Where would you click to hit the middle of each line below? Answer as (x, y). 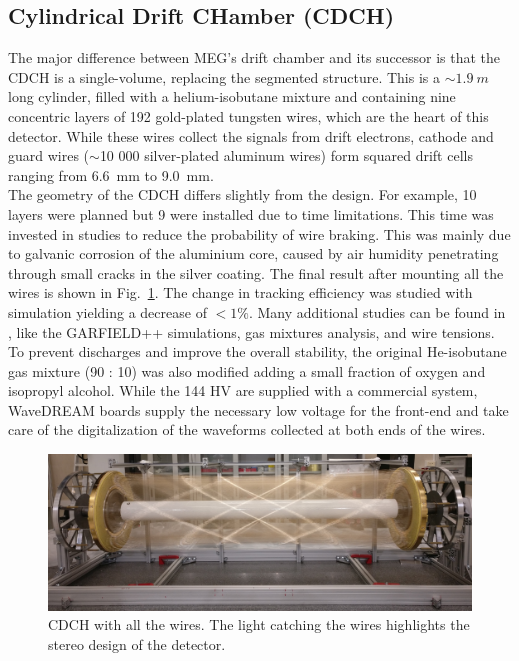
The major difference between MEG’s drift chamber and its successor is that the (254, 57)
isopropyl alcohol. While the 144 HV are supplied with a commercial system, (243, 390)
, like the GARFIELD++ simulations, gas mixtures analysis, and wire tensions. (251, 331)
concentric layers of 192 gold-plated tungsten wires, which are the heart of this (248, 115)
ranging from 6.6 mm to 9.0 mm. (111, 174)
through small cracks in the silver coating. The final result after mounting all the (256, 272)
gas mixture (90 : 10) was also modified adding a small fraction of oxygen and (247, 370)
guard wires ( (49, 155)
